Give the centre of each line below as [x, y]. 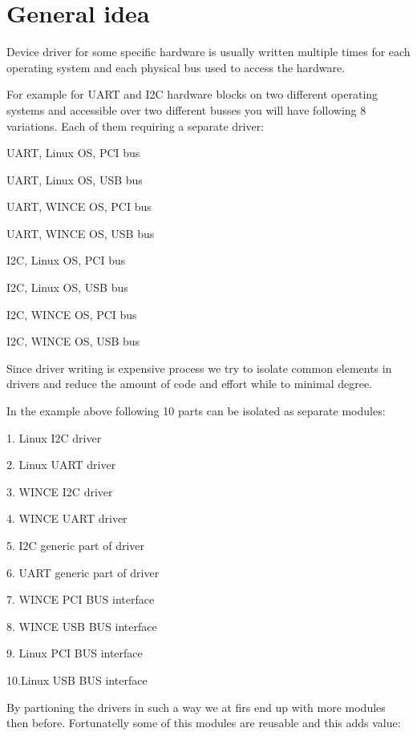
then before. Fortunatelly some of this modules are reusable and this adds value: [204, 723]
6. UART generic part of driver [83, 572]
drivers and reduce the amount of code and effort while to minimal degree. [190, 384]
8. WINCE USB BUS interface [82, 626]
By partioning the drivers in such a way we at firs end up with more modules [196, 707]
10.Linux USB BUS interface [77, 679]
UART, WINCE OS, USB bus [81, 233]
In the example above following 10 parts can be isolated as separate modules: [196, 411]
